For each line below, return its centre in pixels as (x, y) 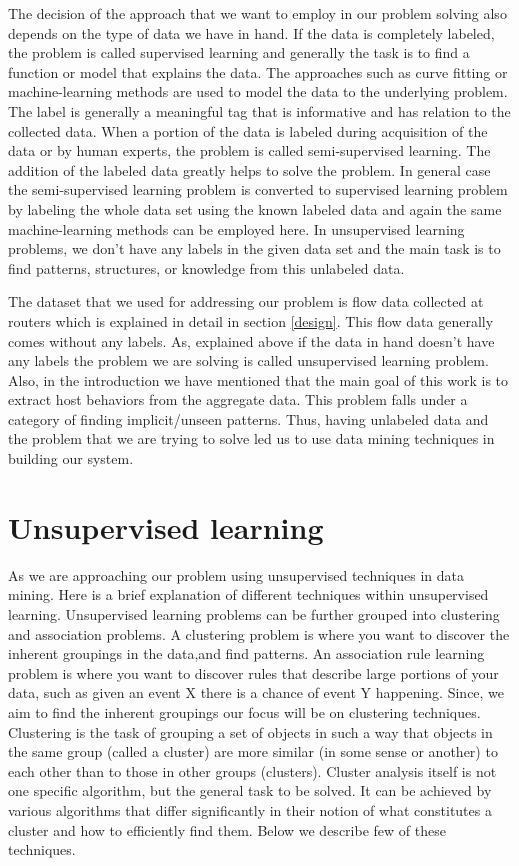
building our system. (71, 458)
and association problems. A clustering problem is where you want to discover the (259, 633)
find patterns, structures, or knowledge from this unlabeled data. (206, 267)
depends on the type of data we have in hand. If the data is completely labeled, (251, 32)
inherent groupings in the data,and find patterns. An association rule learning (246, 653)
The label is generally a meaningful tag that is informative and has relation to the (259, 110)
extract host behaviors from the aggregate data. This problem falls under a (238, 399)
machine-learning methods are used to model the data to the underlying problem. (258, 91)
